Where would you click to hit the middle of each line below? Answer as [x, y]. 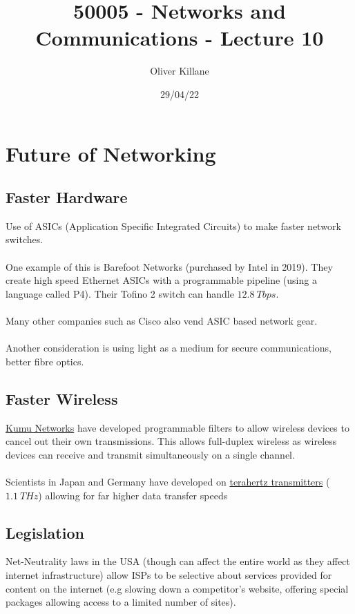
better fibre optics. [45, 361]
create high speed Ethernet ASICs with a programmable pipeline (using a [161, 280]
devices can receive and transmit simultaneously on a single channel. [150, 454]
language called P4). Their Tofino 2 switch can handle [120, 293]
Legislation [45, 532]
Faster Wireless [62, 398]
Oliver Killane [180, 71]
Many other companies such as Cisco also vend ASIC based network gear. [162, 321]
